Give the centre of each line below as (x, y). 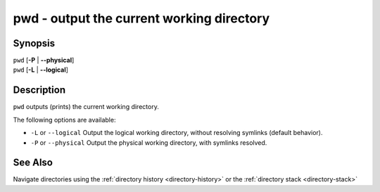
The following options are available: (64, 120)
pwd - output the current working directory (141, 18)
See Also (33, 163)
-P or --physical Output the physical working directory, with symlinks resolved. (149, 142)
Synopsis (34, 43)
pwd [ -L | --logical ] (40, 70)
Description (39, 90)
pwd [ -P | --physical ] (44, 60)
